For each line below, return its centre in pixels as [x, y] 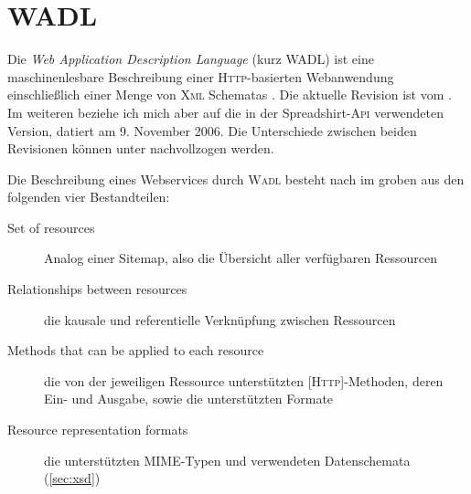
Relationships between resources [97, 289]
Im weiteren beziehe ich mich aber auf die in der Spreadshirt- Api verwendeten [225, 112]
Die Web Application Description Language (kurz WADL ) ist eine [191, 59]
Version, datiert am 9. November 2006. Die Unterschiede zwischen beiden [212, 130]
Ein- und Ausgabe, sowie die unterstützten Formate [189, 399]
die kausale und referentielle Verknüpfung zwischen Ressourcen [220, 319]
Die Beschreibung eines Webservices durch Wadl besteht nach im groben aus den [236, 179]
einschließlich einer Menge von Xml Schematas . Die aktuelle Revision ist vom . [230, 95]
